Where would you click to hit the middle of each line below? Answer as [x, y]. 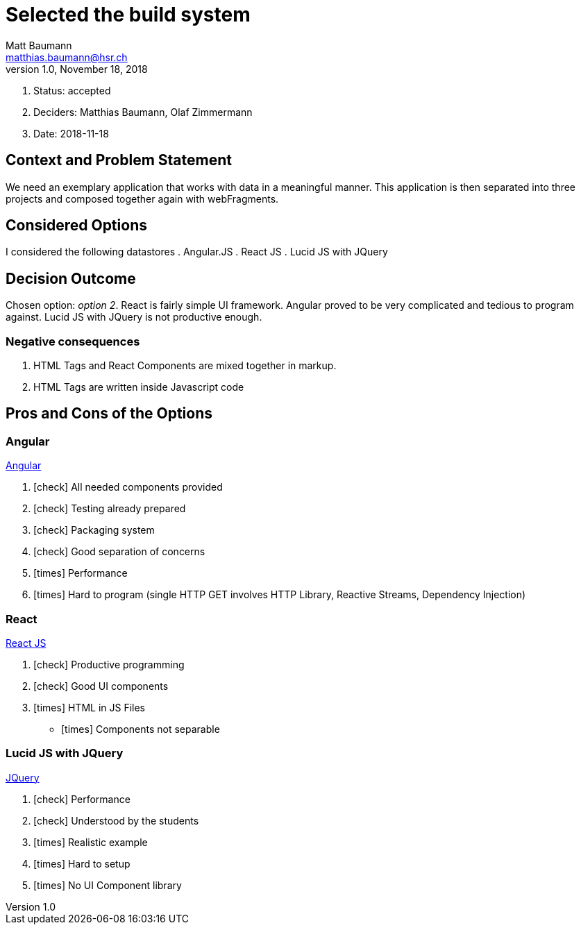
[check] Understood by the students [116, 820]
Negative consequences [73, 341]
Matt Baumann [39, 45]
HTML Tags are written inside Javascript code [139, 387]
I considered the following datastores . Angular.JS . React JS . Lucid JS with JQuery [197, 252]
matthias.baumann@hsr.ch [67, 57]
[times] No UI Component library [108, 885]
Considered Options [76, 226]
